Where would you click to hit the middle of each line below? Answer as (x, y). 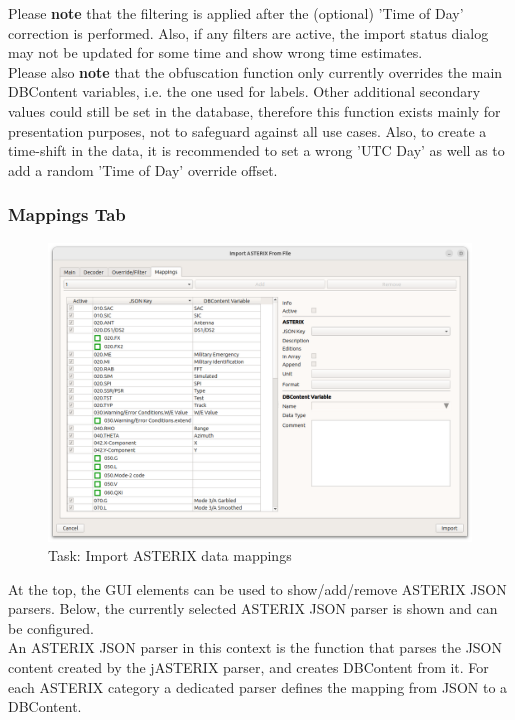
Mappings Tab (67, 214)
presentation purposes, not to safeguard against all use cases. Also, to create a (247, 130)
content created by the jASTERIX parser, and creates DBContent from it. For (248, 667)
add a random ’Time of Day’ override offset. (143, 169)
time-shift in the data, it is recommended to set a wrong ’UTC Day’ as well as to (256, 150)
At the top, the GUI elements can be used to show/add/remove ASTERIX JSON (257, 588)
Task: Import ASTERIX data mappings (170, 555)
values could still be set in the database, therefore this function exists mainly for (254, 110)
